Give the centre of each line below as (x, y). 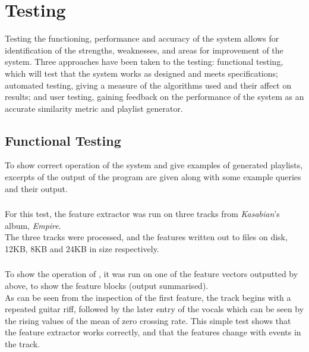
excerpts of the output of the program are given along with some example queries (153, 177)
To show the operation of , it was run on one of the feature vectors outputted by (152, 274)
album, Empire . (33, 225)
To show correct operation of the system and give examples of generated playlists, (154, 165)
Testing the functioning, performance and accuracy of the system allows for (142, 38)
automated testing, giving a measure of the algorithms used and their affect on (148, 85)
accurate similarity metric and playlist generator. (94, 108)
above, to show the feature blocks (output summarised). (107, 286)
